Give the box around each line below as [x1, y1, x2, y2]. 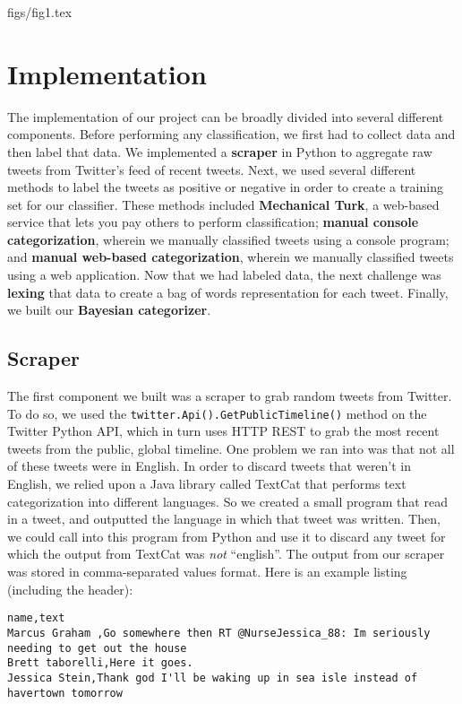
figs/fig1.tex [7, 3, 73, 21]
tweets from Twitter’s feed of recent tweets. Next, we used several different [7, 160, 416, 178]
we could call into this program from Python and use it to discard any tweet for [7, 526, 446, 545]
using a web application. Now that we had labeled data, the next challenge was [7, 265, 441, 284]
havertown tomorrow [7, 686, 123, 700]
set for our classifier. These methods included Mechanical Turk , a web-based [7, 195, 440, 213]
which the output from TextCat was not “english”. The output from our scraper [7, 544, 445, 563]
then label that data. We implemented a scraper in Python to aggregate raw [7, 142, 432, 161]
